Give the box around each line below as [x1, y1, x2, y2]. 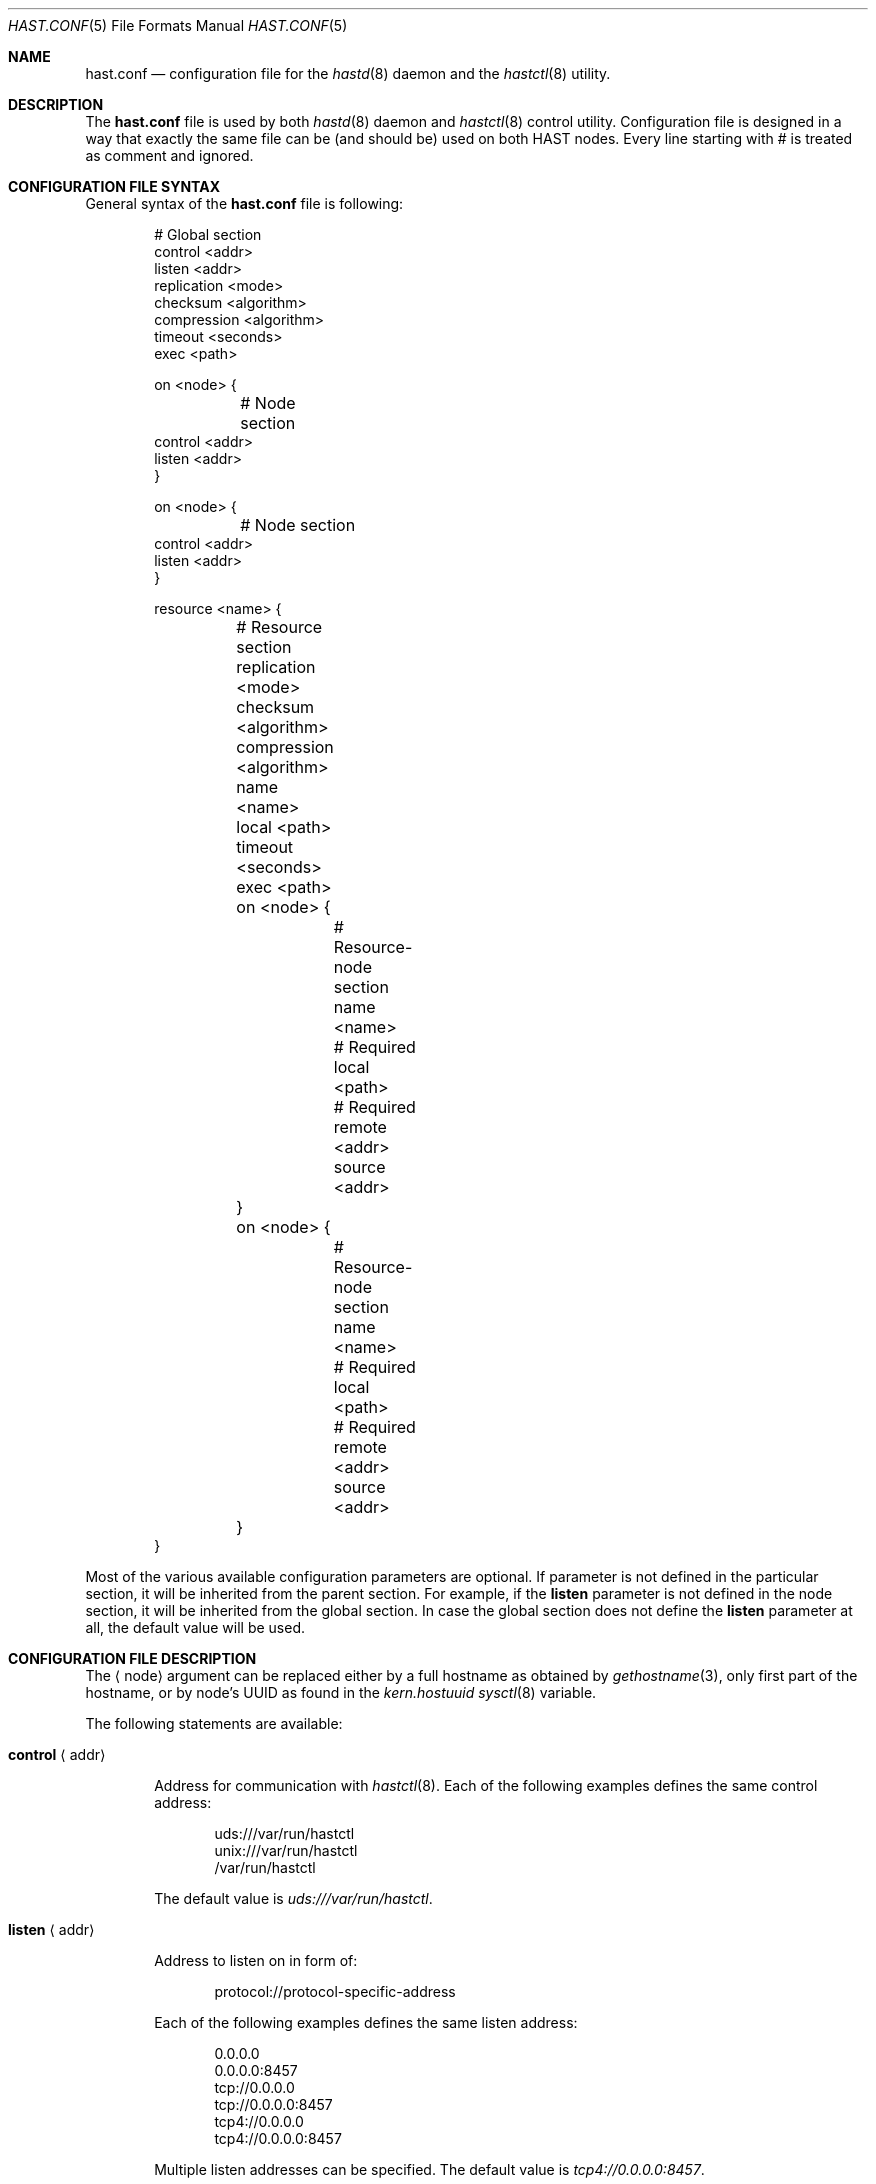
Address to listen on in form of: [154, 1952, 358, 1969]
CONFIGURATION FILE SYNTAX [8, 178, 221, 195]
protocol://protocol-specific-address [214, 1983, 456, 2000]
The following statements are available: [85, 1715, 343, 1732]
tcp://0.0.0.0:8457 [214, 2096, 333, 2113]
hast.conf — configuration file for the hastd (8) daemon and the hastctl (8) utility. [85, 65, 611, 82]
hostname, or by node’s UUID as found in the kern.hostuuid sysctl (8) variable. [85, 1684, 597, 1701]
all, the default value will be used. [85, 1619, 306, 1636]
